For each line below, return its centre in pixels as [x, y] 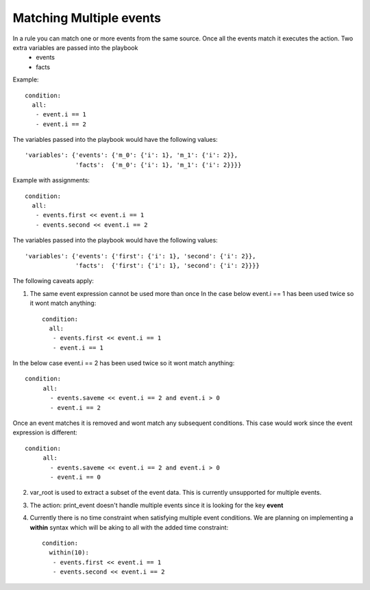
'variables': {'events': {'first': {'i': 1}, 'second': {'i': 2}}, [140, 256]
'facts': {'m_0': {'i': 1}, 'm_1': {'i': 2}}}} [159, 165]
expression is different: [45, 432]
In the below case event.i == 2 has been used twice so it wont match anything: [124, 363]
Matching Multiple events [87, 18]
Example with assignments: [51, 180]
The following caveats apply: [53, 281]
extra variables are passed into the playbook [75, 47]
